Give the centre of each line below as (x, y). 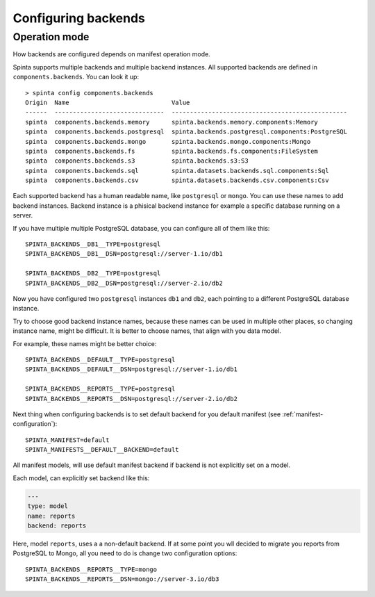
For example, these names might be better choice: (85, 343)
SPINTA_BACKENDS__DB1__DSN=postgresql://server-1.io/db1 (124, 254)
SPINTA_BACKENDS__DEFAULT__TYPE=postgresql (100, 359)
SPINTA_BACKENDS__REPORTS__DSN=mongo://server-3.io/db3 (122, 579)
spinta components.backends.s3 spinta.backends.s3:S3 (137, 161)
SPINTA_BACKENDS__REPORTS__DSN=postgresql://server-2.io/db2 (131, 399)
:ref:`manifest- (303, 414)
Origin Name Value (108, 102)
